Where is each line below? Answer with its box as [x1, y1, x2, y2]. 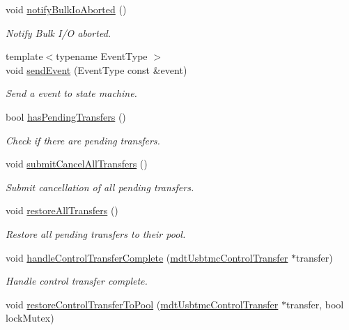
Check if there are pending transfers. [6, 133, 160, 147]
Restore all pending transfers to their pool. [6, 226, 186, 241]
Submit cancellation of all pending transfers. [6, 179, 194, 194]
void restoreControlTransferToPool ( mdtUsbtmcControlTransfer [6, 297, 279, 311]
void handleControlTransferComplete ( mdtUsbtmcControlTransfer [6, 250, 288, 264]
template [6, 49, 43, 63]
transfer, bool [286, 297, 344, 311]
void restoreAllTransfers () [6, 203, 118, 218]
